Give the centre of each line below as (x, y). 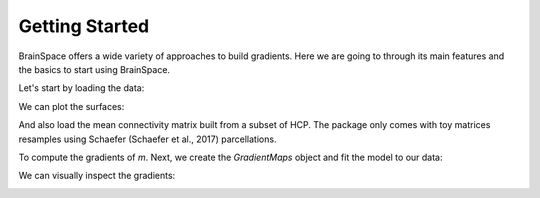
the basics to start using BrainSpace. (94, 69)
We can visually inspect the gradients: (97, 176)
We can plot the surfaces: (71, 106)
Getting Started (84, 26)
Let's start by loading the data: (81, 88)
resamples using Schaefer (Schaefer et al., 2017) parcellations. (147, 139)
